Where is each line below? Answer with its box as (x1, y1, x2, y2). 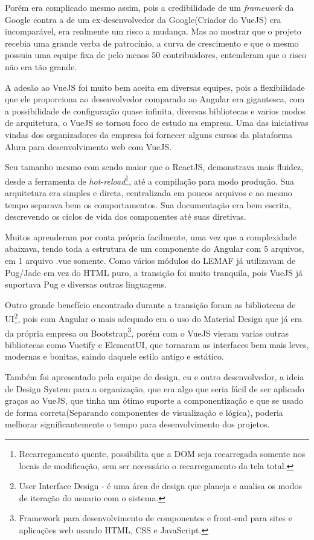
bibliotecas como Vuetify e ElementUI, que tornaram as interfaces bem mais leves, (5, 338, 309, 351)
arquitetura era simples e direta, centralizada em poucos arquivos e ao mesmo (5, 186, 292, 199)
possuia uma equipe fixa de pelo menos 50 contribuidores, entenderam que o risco (5, 48, 307, 61)
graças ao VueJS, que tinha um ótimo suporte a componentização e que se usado (5, 394, 304, 407)
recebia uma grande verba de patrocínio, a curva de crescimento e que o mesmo (5, 36, 299, 49)
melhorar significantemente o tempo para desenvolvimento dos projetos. (5, 418, 270, 430)
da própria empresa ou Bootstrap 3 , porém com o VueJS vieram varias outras (5, 324, 289, 339)
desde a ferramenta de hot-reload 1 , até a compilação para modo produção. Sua (5, 173, 295, 187)
